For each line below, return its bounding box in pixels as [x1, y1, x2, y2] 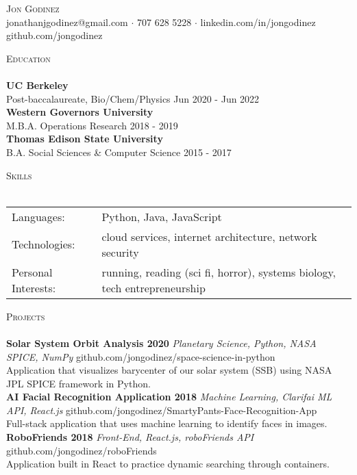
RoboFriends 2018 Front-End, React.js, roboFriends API [6, 430, 254, 444]
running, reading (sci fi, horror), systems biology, [101, 264, 336, 280]
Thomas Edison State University [6, 131, 163, 146]
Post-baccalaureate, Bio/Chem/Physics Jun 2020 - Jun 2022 [6, 91, 260, 105]
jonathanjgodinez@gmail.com [6, 14, 128, 29]
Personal [12, 264, 53, 280]
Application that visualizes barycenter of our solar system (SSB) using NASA [6, 363, 332, 377]
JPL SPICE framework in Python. [6, 376, 151, 390]
